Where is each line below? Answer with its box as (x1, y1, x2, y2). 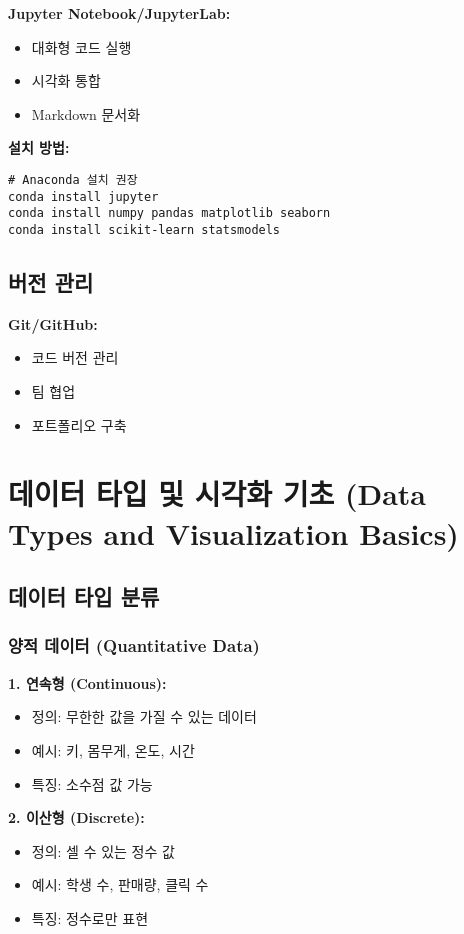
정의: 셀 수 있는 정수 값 (31, 840, 175, 861)
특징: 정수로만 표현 (31, 907, 149, 928)
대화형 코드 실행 (31, 36, 132, 57)
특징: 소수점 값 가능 (31, 773, 153, 794)
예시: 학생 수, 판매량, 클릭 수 (31, 874, 209, 895)
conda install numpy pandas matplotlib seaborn (8, 206, 331, 221)
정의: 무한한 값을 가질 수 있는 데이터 (31, 706, 257, 727)
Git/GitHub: (8, 313, 98, 334)
